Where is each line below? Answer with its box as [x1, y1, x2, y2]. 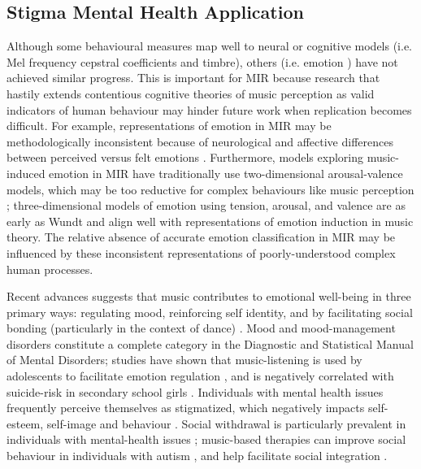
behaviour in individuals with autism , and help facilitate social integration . [7, 447, 388, 464]
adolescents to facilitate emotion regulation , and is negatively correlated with [7, 367, 394, 384]
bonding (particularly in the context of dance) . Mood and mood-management [7, 319, 396, 337]
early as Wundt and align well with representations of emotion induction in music [7, 212, 414, 229]
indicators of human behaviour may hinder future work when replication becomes [7, 101, 412, 118]
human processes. [7, 260, 93, 277]
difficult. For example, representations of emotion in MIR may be [7, 117, 332, 134]
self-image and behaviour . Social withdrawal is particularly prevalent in [46, 415, 406, 432]
